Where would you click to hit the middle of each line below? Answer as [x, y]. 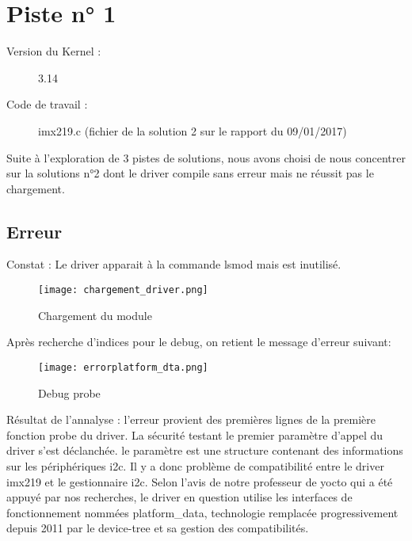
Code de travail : [47, 104]
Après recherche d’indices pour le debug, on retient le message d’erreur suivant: [199, 342]
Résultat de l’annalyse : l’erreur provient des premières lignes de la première [191, 419]
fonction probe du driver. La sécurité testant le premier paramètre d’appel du [195, 434]
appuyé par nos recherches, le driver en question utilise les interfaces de [179, 497]
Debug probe [69, 392]
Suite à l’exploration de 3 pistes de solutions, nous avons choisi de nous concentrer [206, 157]
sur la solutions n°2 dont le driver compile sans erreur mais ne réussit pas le [190, 173]
